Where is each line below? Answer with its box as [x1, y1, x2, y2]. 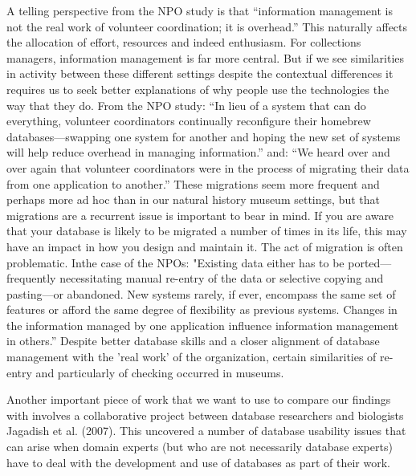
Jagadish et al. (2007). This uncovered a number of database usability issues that [6, 422, 406, 439]
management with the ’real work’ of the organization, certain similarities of [6, 348, 377, 365]
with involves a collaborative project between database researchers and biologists [6, 406, 404, 423]
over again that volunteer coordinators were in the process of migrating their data [6, 159, 410, 176]
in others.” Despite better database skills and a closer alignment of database [6, 332, 380, 349]
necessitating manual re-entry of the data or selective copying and [59, 270, 384, 287]
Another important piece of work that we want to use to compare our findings [6, 391, 391, 408]
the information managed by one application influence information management [6, 316, 399, 333]
